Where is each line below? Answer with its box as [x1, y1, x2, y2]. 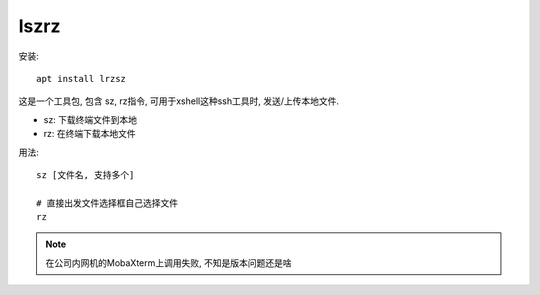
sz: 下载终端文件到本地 [43, 113, 138, 125]
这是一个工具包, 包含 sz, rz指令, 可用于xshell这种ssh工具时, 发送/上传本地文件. [18, 95, 340, 107]
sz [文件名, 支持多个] [36, 169, 135, 180]
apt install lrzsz [36, 73, 127, 84]
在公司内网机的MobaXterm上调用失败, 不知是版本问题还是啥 [45, 256, 292, 269]
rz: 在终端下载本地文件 [43, 128, 136, 140]
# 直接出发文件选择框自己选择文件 [36, 197, 179, 209]
